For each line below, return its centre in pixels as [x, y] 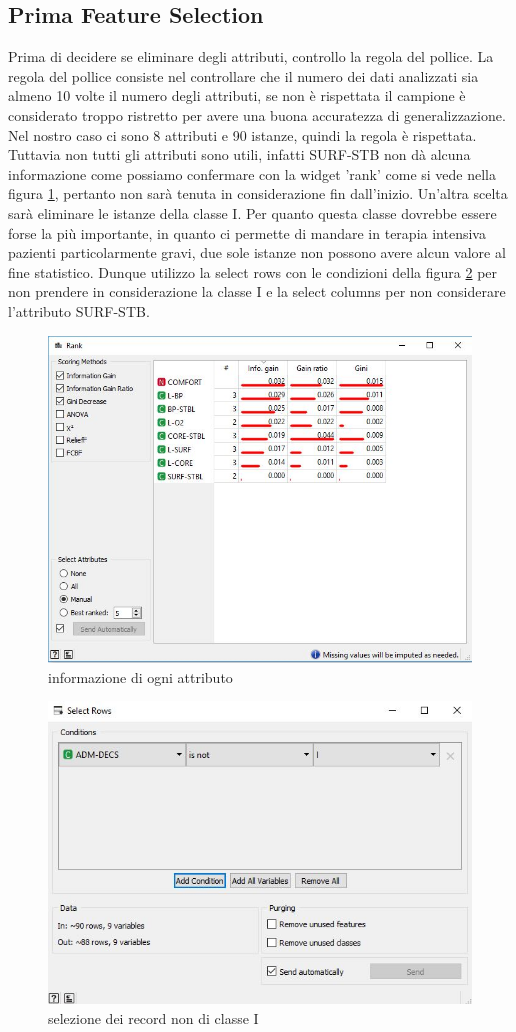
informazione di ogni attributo [140, 676]
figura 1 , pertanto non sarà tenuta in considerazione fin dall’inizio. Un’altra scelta [258, 193]
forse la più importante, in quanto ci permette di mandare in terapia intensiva [247, 232]
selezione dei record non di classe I [153, 1018]
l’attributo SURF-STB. [79, 310]
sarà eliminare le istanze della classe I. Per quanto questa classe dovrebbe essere [252, 212]
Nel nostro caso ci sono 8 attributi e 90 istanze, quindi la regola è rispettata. [242, 134]
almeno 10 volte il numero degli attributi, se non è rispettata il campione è [237, 95]
